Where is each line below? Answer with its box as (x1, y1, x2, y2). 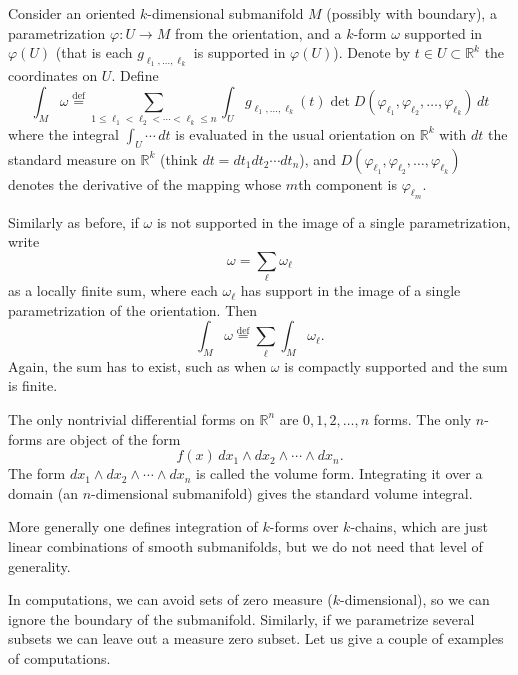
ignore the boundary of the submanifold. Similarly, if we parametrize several (8, 608, 475, 629)
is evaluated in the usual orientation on (175, 123, 416, 144)
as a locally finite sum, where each (8, 280, 218, 301)
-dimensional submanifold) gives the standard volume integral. (91, 482, 473, 503)
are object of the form (46, 428, 181, 449)
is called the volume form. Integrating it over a (196, 463, 483, 484)
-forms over (269, 516, 339, 537)
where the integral (8, 123, 119, 144)
